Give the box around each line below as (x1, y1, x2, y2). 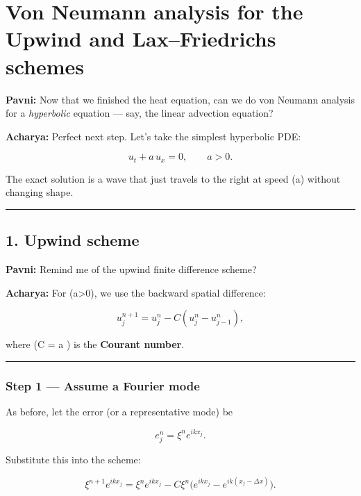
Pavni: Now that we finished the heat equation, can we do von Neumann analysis (6, 92, 355, 106)
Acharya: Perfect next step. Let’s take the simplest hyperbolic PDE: (6, 129, 301, 143)
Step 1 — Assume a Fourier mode (6, 377, 200, 394)
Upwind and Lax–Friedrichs (6, 24, 276, 53)
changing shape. (6, 185, 74, 199)
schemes (6, 51, 85, 80)
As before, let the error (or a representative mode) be (6, 404, 233, 419)
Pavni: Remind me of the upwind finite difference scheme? (6, 262, 257, 276)
